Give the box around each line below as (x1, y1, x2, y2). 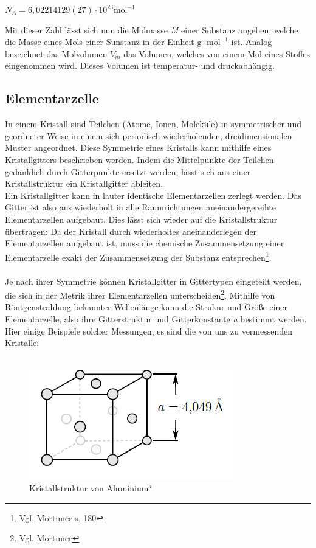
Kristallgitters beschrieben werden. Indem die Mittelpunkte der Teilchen (5, 153, 274, 165)
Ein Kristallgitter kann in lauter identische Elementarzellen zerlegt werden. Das (5, 189, 301, 201)
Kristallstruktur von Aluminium (29, 481, 149, 494)
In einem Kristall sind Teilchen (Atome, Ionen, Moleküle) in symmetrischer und (5, 117, 302, 130)
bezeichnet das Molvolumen (5, 47, 108, 60)
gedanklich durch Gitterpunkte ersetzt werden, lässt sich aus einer (5, 165, 251, 178)
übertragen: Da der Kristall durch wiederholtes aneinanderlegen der (5, 224, 257, 237)
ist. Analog (231, 35, 272, 48)
